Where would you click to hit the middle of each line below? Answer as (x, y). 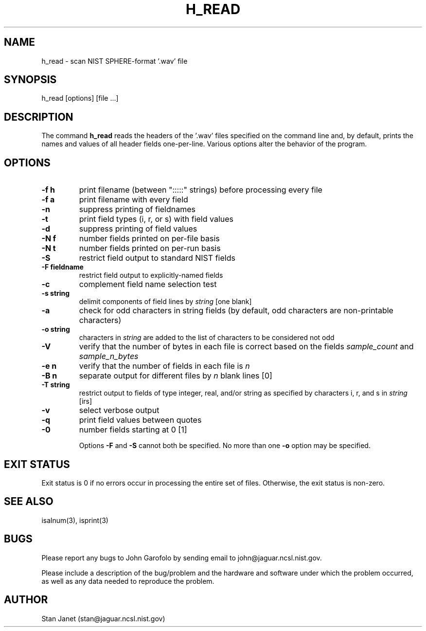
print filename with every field (133, 200)
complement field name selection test (148, 284)
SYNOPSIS (30, 80)
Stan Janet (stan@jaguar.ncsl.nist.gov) (103, 618)
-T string (56, 385)
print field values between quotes (140, 420)
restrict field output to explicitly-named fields (151, 275)
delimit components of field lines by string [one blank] (165, 302)
